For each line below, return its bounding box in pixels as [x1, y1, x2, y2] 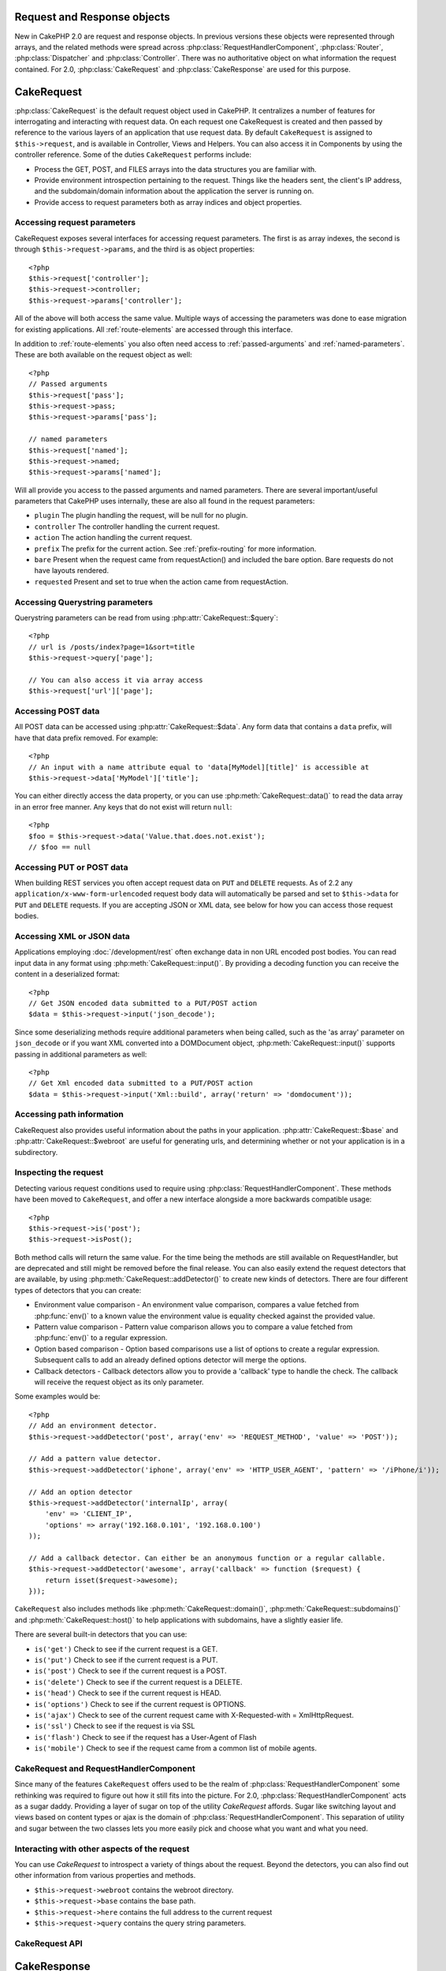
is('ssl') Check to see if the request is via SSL [34, 1721, 195, 1731]
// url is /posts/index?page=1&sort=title [28, 643, 195, 651]
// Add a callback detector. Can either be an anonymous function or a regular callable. [28, 1553, 386, 1563]
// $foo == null [28, 842, 91, 851]
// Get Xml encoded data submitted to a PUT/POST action [28, 1079, 254, 1088]
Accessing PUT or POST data [14, 862, 128, 873]
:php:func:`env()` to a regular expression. [34, 1333, 168, 1343]
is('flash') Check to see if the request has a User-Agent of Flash [34, 1732, 257, 1742]
